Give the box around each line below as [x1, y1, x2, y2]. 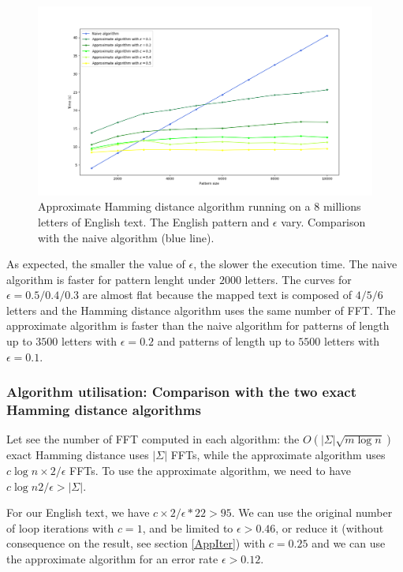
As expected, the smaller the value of [6, 256, 185, 272]
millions [323, 198, 361, 215]
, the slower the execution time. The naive [193, 256, 397, 272]
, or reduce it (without [275, 519, 384, 536]
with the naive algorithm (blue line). [38, 229, 215, 245]
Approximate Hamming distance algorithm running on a [38, 198, 311, 215]
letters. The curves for [244, 271, 352, 287]
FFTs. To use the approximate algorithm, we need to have [69, 462, 351, 478]
